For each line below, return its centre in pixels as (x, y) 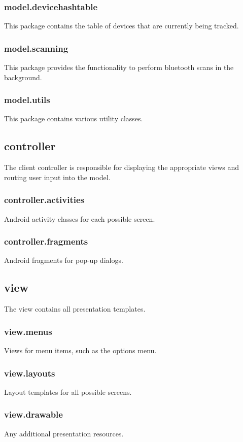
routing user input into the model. (57, 177)
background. (23, 77)
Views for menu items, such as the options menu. (80, 350)
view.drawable (33, 414)
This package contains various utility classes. (74, 118)
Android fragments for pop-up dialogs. (64, 260)
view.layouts (30, 373)
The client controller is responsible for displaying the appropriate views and (122, 167)
